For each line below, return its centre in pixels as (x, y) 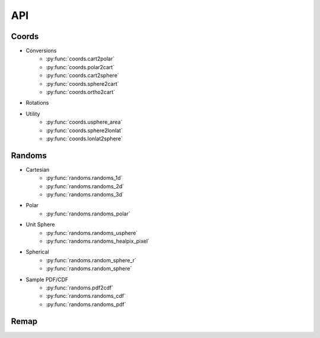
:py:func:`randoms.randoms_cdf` (86, 296)
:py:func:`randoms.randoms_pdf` (86, 304)
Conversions (41, 51)
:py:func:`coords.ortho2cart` (81, 92)
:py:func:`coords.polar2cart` (80, 67)
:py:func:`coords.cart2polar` (80, 59)
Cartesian (38, 169)
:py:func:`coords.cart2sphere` (83, 75)
